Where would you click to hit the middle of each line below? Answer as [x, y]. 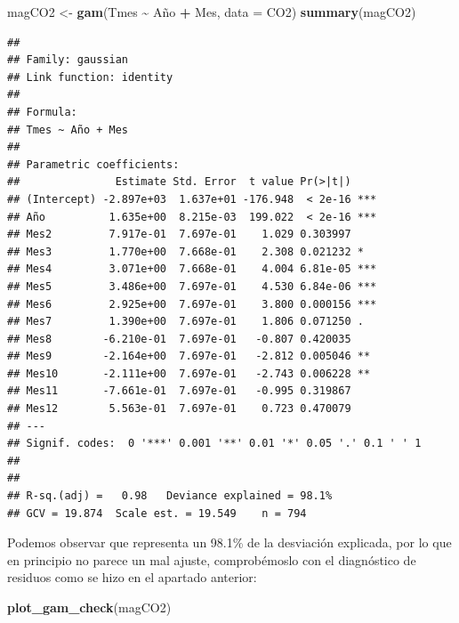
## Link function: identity [90, 77]
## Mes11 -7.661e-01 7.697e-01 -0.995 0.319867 [179, 391]
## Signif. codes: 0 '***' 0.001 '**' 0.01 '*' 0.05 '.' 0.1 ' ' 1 [214, 444]
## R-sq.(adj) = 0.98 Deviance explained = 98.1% [170, 496]
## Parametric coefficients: [93, 164]
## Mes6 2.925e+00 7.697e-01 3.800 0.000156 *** [192, 304]
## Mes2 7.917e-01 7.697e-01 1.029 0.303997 [179, 235]
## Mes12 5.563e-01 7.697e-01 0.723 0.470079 [179, 409]
